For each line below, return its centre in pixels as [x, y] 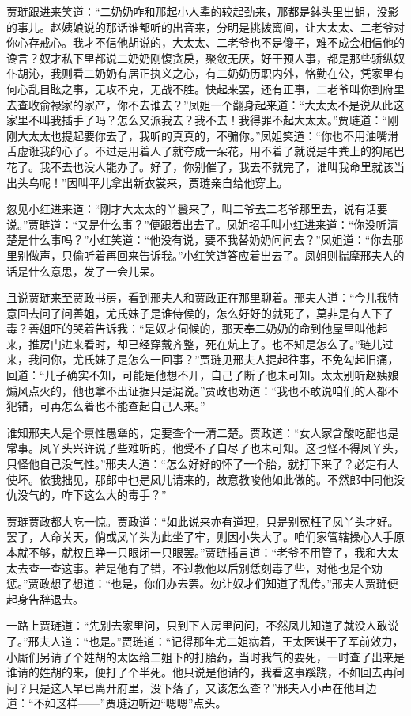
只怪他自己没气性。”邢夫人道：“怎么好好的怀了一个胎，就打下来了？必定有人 [203, 464]
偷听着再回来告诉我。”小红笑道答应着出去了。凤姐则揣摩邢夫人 [233, 255]
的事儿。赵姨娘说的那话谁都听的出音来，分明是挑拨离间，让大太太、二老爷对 [205, 27]
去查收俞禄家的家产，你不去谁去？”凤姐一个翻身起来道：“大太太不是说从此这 [205, 104]
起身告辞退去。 [45, 598]
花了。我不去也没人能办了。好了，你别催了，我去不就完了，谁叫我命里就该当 [205, 166]
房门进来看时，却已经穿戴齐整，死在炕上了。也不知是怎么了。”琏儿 [211, 343]
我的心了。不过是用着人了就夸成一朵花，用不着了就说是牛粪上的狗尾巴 [222, 151]
